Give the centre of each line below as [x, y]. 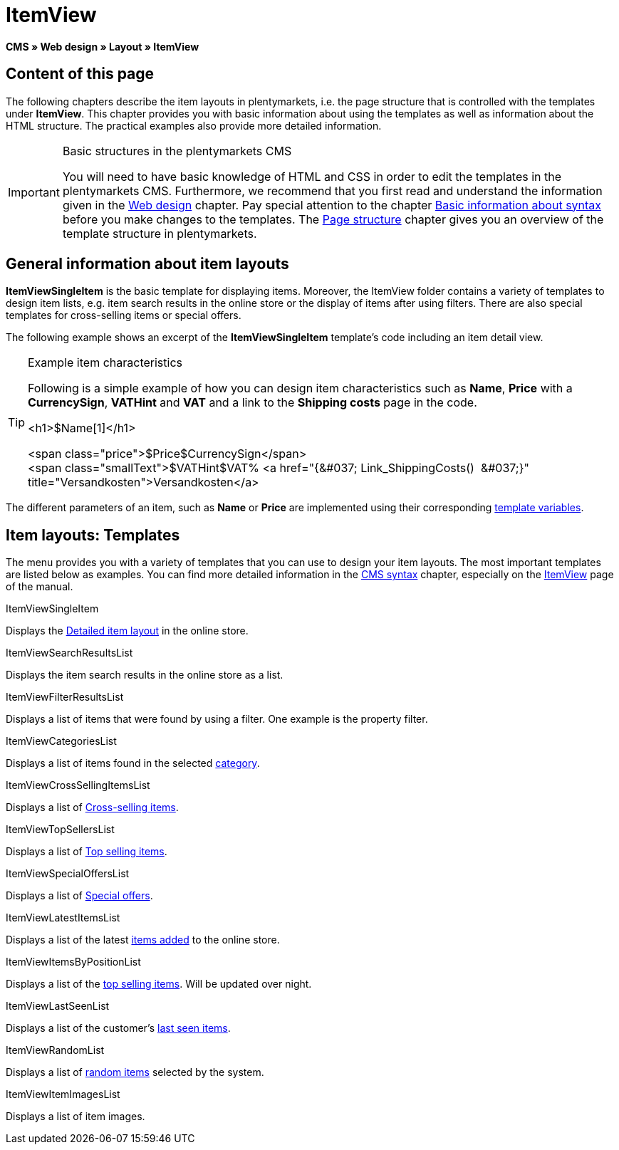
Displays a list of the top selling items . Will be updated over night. [159, 984]
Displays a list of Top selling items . [87, 852]
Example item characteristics [105, 363]
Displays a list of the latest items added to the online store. [143, 940]
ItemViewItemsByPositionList [73, 962]
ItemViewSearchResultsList [69, 653]
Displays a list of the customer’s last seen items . [118, 1028]
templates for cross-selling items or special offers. [124, 315]
